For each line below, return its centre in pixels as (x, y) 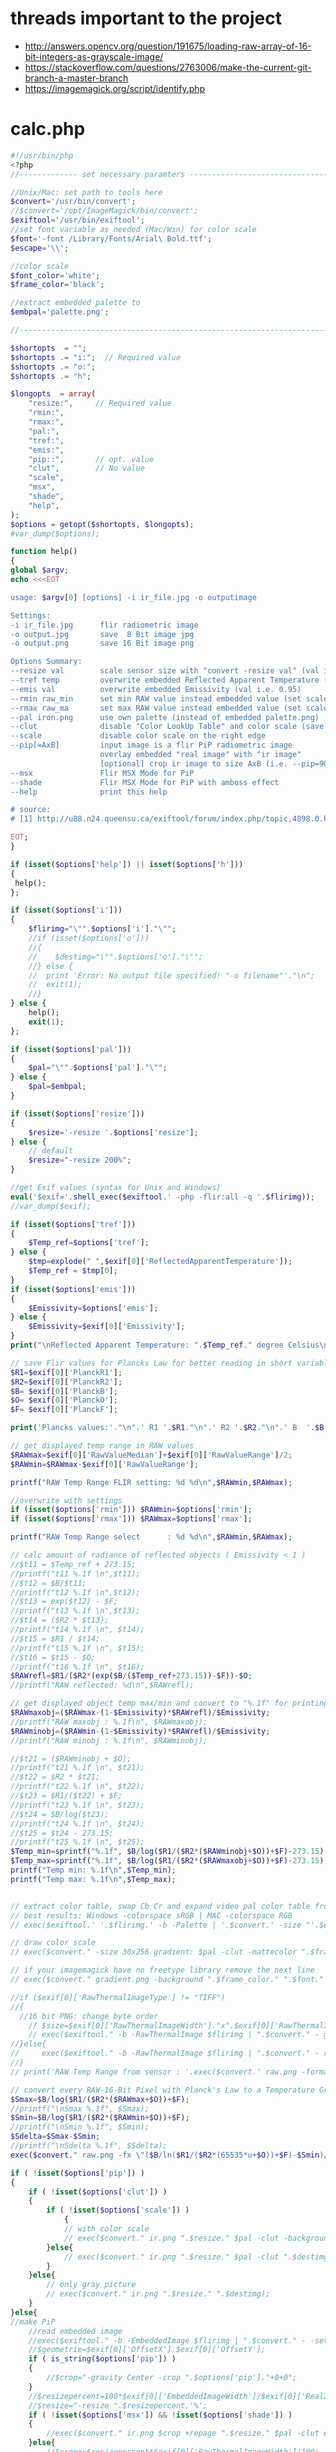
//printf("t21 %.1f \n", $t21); (77, 1768)
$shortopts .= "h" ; (51, 376)
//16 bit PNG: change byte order (89, 2016)
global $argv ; (40, 570)
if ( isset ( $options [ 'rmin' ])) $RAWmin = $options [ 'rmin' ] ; (131, 1510)
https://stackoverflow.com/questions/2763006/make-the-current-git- (168, 67)
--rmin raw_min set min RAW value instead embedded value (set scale (169, 698)
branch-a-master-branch (76, 78)
